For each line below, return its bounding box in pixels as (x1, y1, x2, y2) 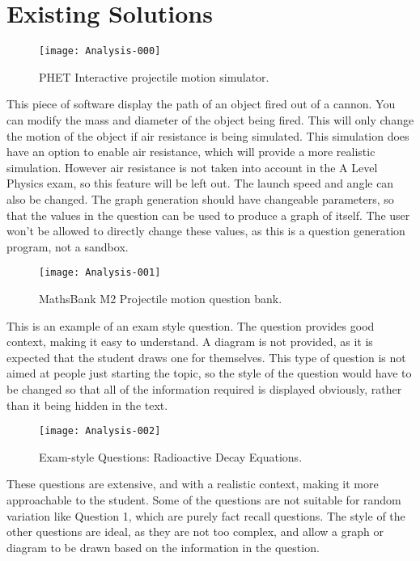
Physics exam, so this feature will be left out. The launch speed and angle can (6, 175, 394, 192)
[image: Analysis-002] (39, 425, 161, 437)
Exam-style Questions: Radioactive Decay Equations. (39, 448, 303, 465)
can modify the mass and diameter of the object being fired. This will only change (6, 111, 414, 128)
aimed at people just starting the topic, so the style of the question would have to (6, 365, 412, 382)
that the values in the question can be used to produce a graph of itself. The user (6, 206, 410, 223)
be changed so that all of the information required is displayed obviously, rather (6, 380, 402, 397)
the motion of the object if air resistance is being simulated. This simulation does (6, 127, 409, 144)
